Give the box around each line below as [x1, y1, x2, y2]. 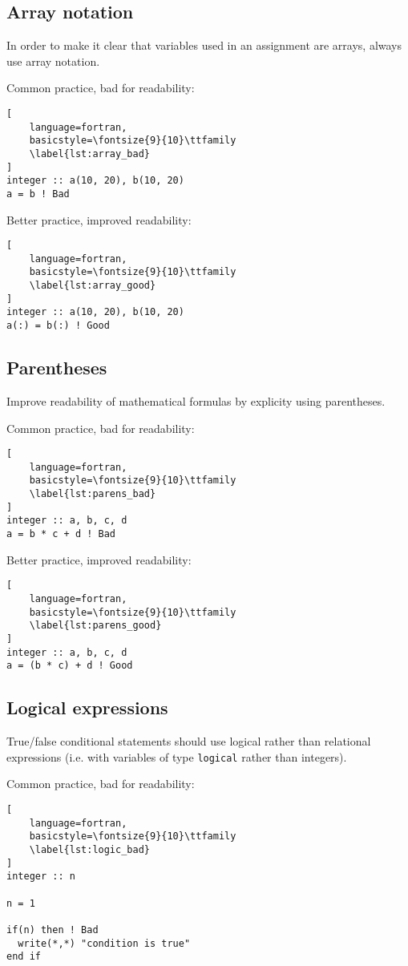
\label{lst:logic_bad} [29, 843, 150, 855]
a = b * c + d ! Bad [6, 528, 116, 540]
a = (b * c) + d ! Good [6, 660, 133, 672]
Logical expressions [6, 695, 168, 720]
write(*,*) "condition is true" [18, 937, 191, 949]
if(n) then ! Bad [6, 924, 99, 936]
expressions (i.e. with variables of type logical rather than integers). [6, 748, 347, 765]
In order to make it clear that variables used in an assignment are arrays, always [6, 37, 402, 54]
